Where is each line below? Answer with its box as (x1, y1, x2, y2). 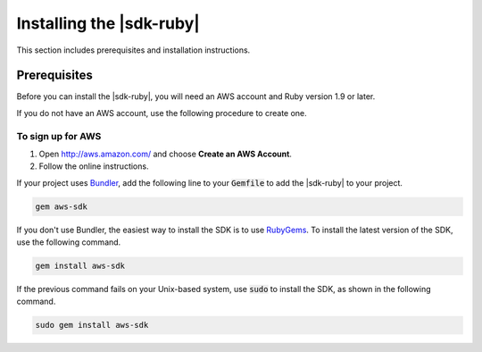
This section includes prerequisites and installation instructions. (16, 45, 251, 55)
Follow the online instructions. (38, 161, 149, 172)
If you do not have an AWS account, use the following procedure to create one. (16, 107, 307, 118)
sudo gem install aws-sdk (35, 320, 149, 331)
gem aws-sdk (35, 201, 88, 212)
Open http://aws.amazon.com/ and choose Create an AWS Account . (38, 148, 292, 159)
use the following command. (16, 237, 121, 247)
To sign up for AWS (16, 130, 102, 142)
